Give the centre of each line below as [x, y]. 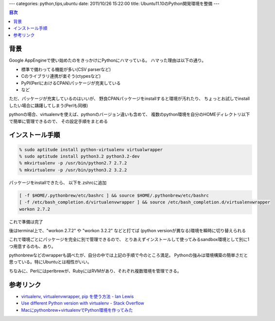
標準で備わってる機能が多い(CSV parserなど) [66, 69]
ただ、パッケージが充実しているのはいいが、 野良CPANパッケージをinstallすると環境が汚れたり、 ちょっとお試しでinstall [129, 99]
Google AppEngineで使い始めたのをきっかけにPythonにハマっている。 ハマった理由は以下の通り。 [108, 60]
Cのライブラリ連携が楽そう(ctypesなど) [61, 76]
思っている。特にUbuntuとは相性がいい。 [50, 262]
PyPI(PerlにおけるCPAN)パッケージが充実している [71, 83]
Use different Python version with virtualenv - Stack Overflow [83, 303]
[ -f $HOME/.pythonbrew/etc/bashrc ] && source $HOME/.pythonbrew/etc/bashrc [114, 195]
